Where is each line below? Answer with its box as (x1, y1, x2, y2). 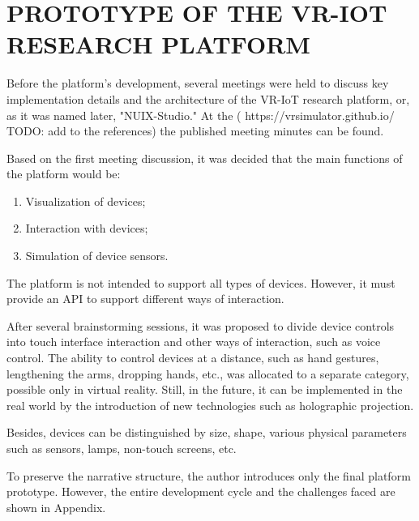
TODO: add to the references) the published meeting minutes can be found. (6, 122, 384, 139)
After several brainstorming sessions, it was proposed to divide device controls (6, 317, 395, 334)
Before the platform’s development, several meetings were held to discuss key (6, 75, 389, 92)
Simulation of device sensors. (25, 247, 169, 264)
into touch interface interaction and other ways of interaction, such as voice (6, 333, 381, 350)
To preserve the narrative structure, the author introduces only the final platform (6, 467, 411, 484)
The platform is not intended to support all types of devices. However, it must (6, 274, 395, 291)
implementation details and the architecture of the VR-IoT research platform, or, (6, 90, 410, 107)
